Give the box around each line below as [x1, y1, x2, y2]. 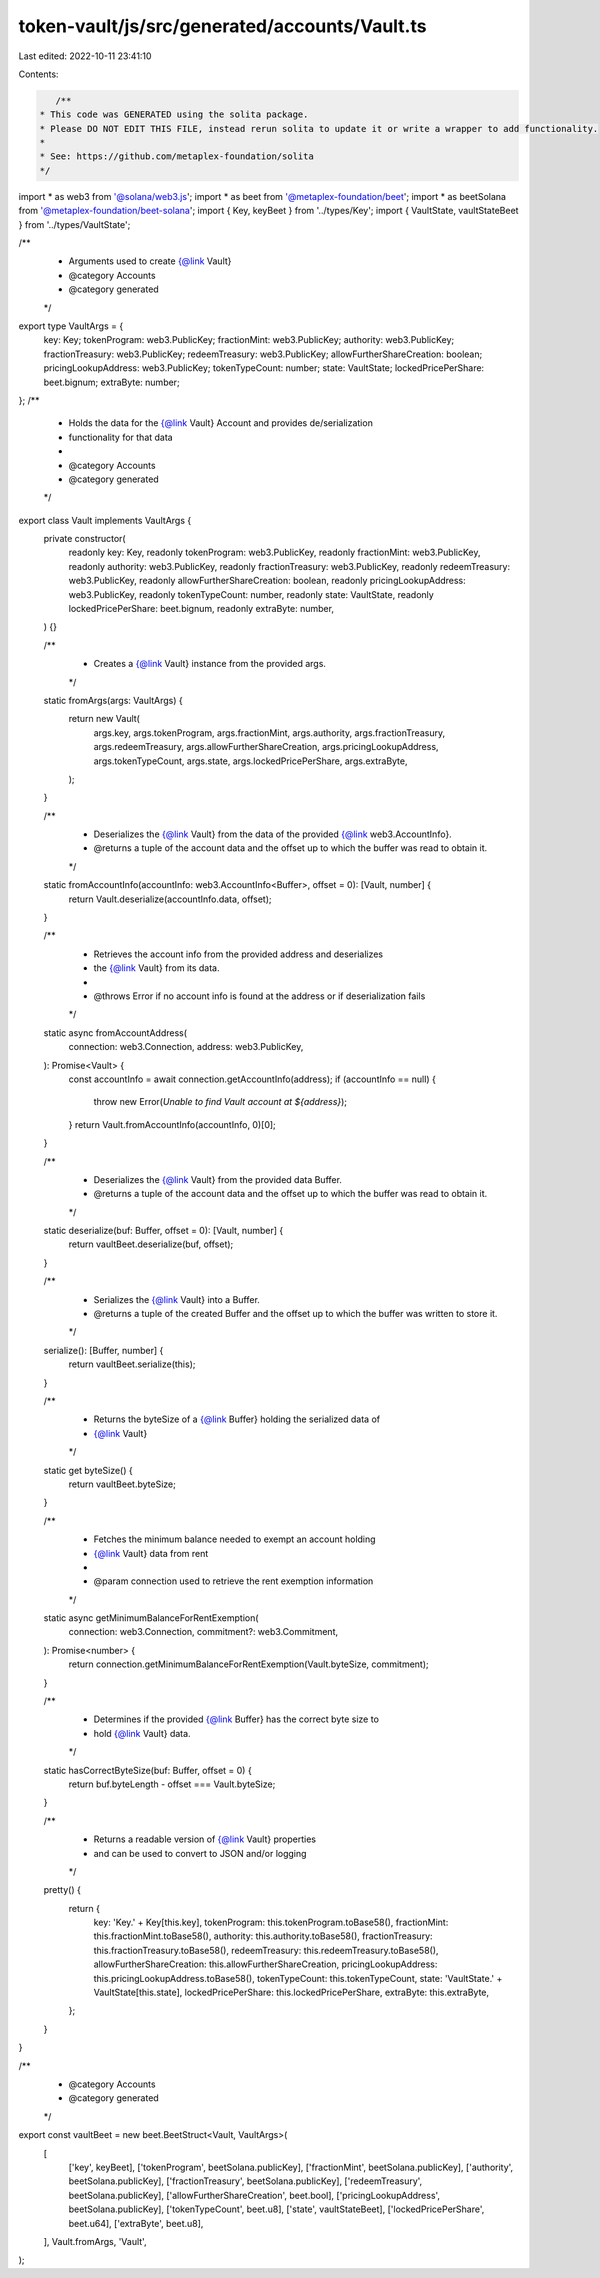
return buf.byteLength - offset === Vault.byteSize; [68, 1778, 276, 1790]
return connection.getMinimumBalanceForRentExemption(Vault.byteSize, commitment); [68, 1658, 429, 1670]
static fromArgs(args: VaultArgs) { [43, 694, 184, 706]
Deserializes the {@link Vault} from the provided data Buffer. [93, 1173, 342, 1185]
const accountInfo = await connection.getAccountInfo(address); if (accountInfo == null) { [68, 1073, 437, 1085]
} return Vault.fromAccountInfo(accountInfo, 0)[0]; [68, 1118, 277, 1130]
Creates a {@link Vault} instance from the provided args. [93, 658, 327, 670]
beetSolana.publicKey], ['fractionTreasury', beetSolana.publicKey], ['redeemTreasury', [68, 2175, 423, 2187]
